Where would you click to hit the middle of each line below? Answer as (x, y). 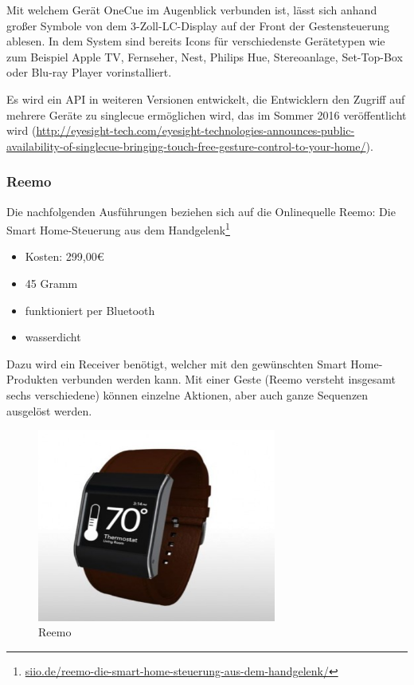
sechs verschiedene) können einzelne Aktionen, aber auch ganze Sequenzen (187, 394)
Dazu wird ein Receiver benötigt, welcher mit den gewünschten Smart (177, 363)
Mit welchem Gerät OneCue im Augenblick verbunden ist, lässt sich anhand (192, 10)
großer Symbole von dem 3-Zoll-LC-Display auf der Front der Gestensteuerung (198, 25)
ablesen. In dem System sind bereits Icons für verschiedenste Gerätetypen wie (196, 41)
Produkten (32, 379)
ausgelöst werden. (49, 410)
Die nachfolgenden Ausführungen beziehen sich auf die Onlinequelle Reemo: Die (201, 211)
